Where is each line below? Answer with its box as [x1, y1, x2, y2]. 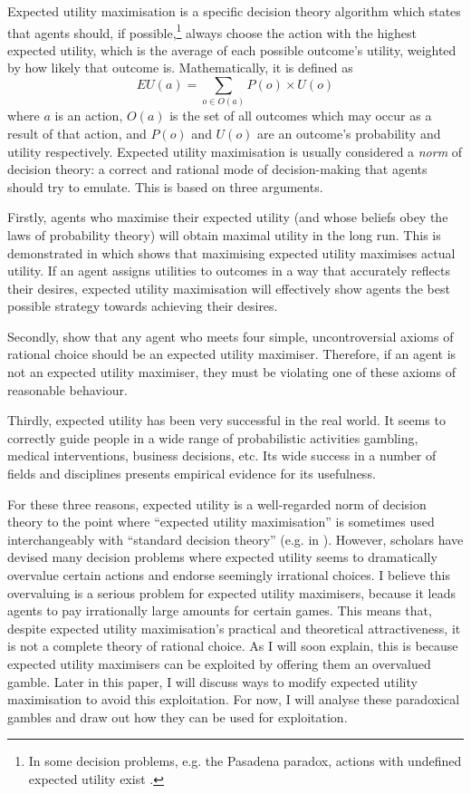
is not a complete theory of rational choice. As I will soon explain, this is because [7, 636, 458, 655]
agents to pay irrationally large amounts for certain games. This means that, [7, 601, 432, 620]
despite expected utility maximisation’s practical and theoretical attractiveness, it [7, 618, 461, 637]
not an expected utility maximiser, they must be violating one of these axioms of [7, 363, 456, 382]
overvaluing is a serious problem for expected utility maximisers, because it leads [7, 583, 456, 602]
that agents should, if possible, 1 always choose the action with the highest [7, 20, 418, 42]
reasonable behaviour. [7, 380, 128, 399]
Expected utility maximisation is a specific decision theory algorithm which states [7, 2, 461, 20]
